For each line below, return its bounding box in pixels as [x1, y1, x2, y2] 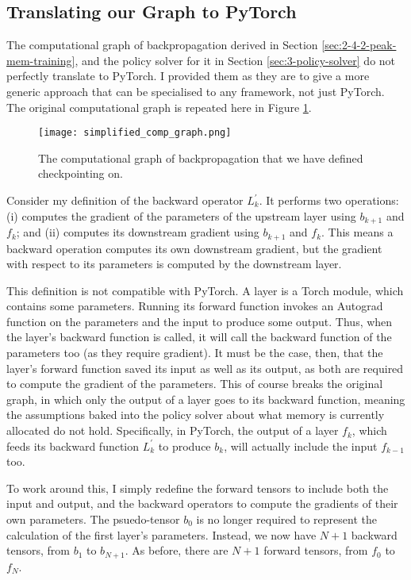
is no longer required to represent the [196, 511, 377, 528]
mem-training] [6, 52, 75, 68]
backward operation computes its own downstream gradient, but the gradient [6, 240, 382, 256]
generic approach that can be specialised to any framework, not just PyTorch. [6, 83, 385, 99]
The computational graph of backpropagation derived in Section [6, 36, 318, 53]
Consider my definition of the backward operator [6, 192, 244, 209]
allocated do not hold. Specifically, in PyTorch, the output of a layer [6, 422, 339, 439]
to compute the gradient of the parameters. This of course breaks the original [6, 375, 383, 392]
